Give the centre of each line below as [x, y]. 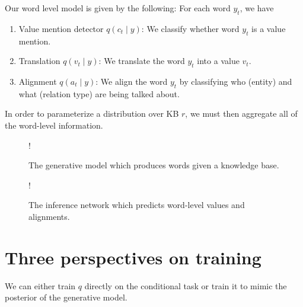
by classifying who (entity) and [236, 81]
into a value [218, 61]
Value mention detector [61, 28]
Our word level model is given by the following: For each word [118, 8]
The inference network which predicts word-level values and [137, 205]
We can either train [40, 285]
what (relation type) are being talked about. [99, 93]
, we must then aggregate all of [241, 113]
